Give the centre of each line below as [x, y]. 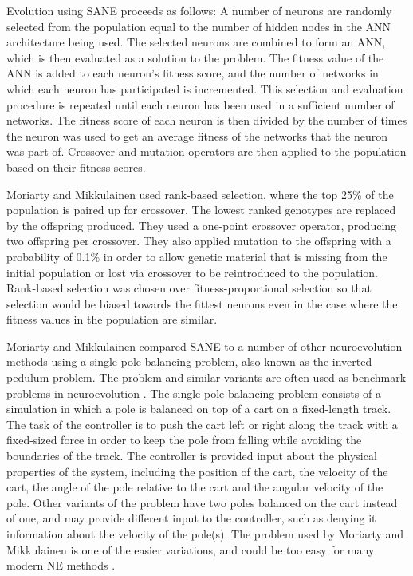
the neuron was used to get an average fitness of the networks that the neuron [197, 135]
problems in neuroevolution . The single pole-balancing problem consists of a [194, 393]
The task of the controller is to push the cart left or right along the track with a [202, 424]
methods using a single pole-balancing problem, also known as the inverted [189, 361]
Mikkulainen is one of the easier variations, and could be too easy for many [191, 549]
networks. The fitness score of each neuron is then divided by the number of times [207, 120]
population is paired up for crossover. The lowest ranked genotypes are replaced [201, 210]
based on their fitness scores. [76, 167]
